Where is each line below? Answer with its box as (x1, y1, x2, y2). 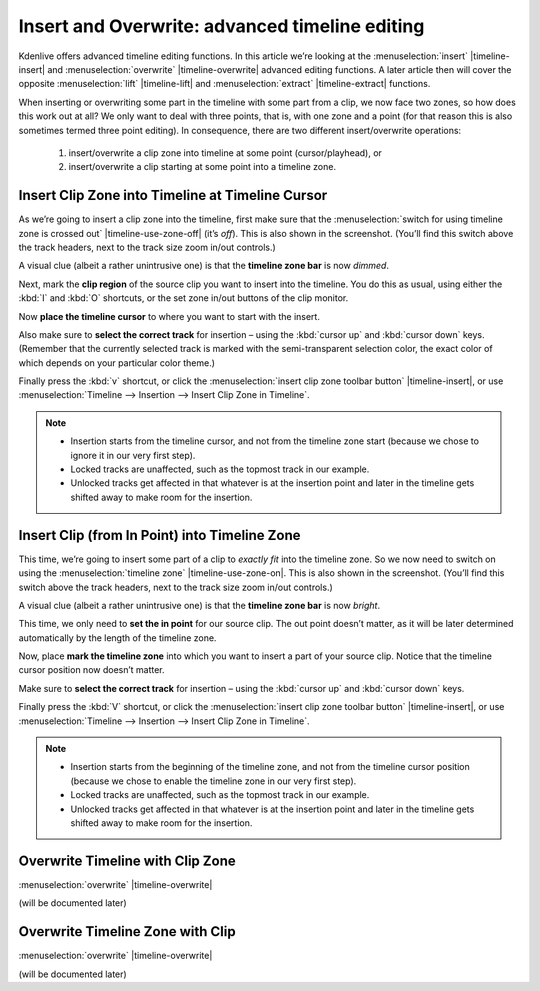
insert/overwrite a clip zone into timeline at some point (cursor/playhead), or (68, 146, 382, 159)
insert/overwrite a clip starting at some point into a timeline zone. (68, 161, 337, 173)
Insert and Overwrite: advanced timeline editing (18, 15, 425, 37)
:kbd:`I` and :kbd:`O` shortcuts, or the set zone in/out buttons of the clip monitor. (18, 292, 349, 304)
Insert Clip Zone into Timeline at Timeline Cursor (18, 187, 328, 204)
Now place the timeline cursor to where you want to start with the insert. (18, 310, 320, 322)
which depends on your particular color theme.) (18, 356, 215, 369)
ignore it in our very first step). (70, 449, 196, 461)
